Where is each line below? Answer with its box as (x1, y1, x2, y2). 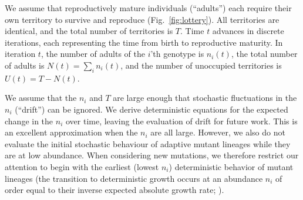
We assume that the (5, 91, 77, 104)
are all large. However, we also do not (150, 126, 285, 138)
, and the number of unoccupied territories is (120, 59, 282, 71)
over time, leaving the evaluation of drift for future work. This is (65, 114, 298, 127)
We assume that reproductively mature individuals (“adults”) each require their (5, 2, 292, 13)
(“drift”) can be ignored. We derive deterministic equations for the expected (15, 103, 288, 115)
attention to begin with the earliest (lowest (5, 160, 159, 172)
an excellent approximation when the (5, 126, 138, 138)
